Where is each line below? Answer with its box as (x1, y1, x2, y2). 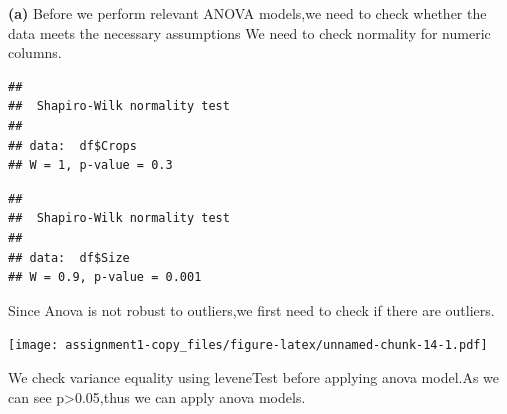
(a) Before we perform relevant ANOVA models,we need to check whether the (8, 3, 487, 23)
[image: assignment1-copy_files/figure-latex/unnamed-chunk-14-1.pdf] (8, 338, 488, 353)
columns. (8, 42, 62, 63)
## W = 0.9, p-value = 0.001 (8, 270, 202, 285)
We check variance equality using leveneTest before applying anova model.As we (8, 366, 500, 387)
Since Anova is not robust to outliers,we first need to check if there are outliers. (8, 299, 495, 320)
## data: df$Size (8, 250, 130, 265)
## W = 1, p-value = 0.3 (8, 158, 173, 173)
